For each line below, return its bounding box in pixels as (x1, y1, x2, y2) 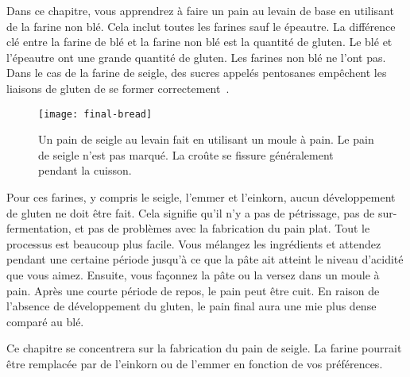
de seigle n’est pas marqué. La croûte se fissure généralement (38, 146, 334, 163)
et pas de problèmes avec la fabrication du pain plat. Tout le (75, 220, 370, 237)
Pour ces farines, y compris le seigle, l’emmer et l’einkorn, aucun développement (6, 189, 396, 205)
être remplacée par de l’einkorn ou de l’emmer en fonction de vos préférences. (6, 355, 383, 371)
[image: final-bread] (38, 108, 153, 120)
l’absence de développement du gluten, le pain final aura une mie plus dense (6, 298, 377, 314)
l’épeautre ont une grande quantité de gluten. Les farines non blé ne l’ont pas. (6, 48, 386, 65)
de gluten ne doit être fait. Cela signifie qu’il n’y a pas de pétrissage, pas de (6, 204, 375, 221)
